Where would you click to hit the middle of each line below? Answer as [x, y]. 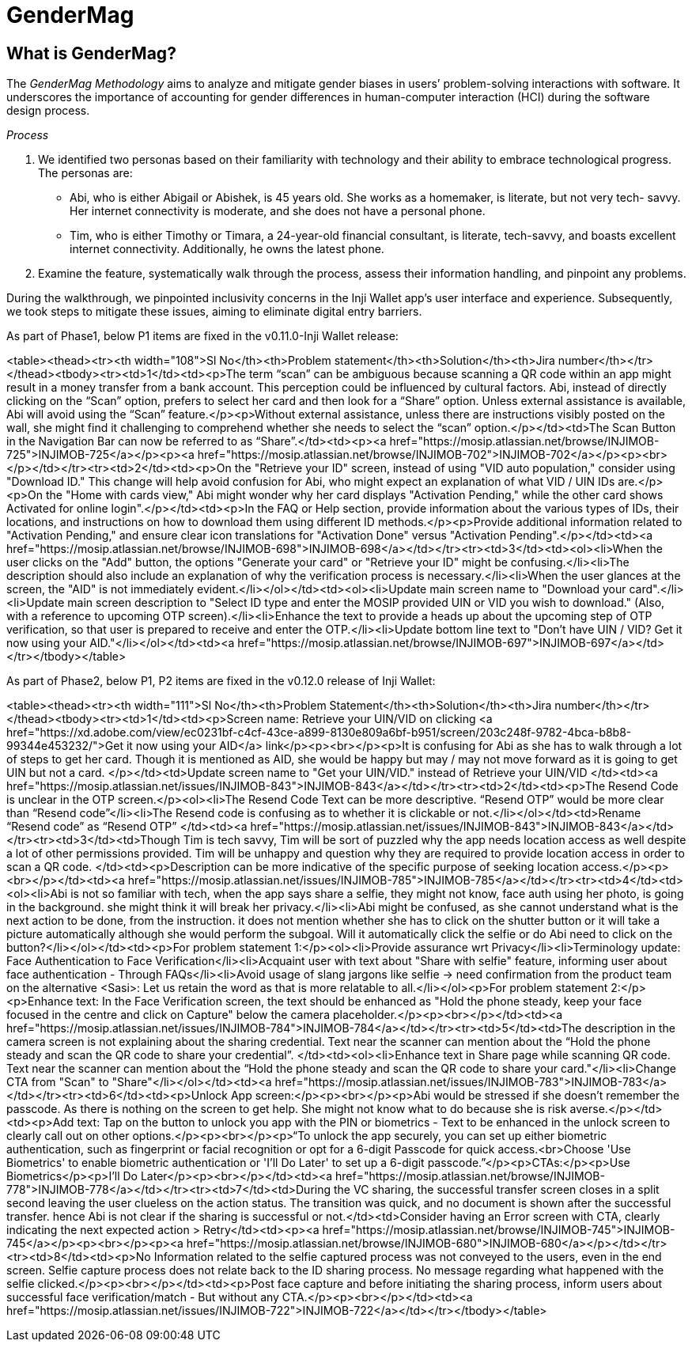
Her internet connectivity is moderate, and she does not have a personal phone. [278, 211]
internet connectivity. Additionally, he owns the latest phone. [227, 249]
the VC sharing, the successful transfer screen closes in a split [496, 1190]
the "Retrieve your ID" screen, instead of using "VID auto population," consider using [455, 468]
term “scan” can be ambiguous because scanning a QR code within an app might [460, 374]
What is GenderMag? [91, 53]
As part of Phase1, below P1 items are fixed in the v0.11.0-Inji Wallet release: [202, 336]
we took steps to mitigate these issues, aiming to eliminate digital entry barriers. [214, 312]
